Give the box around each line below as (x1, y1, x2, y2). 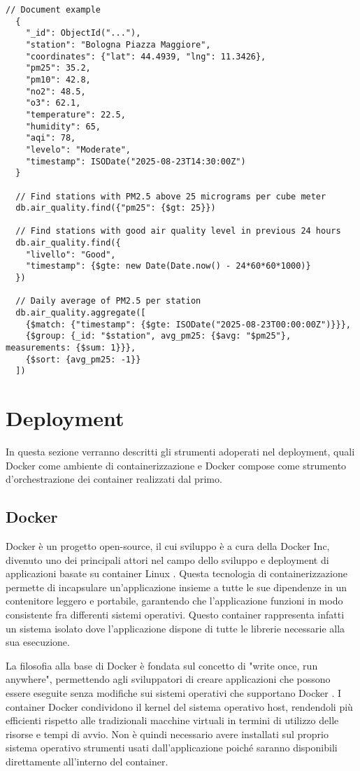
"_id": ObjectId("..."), (25, 28, 141, 38)
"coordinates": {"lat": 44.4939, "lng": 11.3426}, (25, 51, 266, 62)
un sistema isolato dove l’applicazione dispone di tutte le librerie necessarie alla (6, 621, 345, 635)
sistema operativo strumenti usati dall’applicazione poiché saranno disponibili (6, 740, 338, 755)
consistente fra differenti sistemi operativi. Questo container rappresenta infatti (6, 607, 345, 622)
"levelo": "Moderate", (25, 144, 131, 155)
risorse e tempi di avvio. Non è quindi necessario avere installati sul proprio (6, 726, 329, 741)
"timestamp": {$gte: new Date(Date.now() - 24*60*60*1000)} (25, 261, 311, 271)
